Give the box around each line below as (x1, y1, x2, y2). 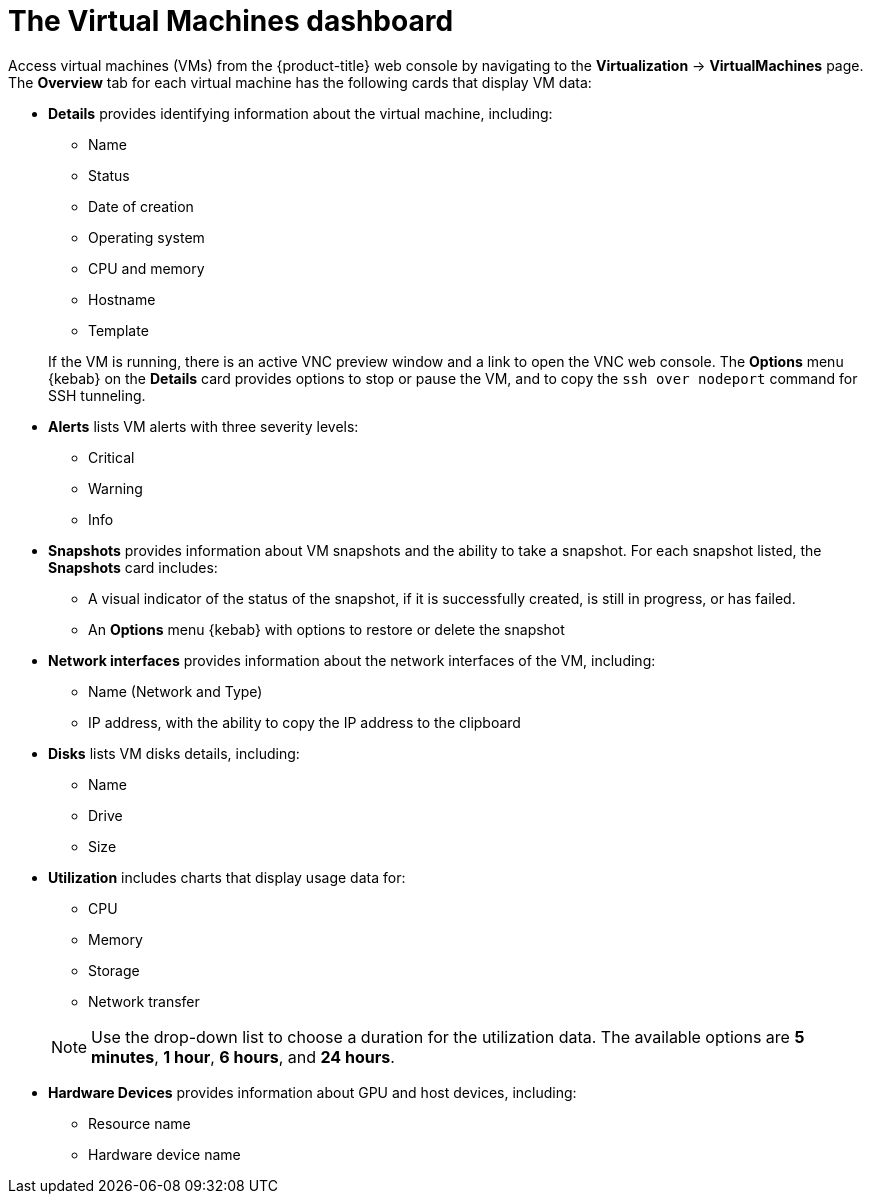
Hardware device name (88, 1145, 241, 1163)
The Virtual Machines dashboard (8, 4, 454, 38)
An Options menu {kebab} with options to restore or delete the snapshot (88, 620, 565, 638)
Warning (88, 479, 143, 497)
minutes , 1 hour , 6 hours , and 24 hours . (91, 1046, 395, 1067)
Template (88, 321, 149, 339)
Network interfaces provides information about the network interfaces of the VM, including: (48, 651, 656, 669)
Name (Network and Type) (88, 682, 263, 700)
